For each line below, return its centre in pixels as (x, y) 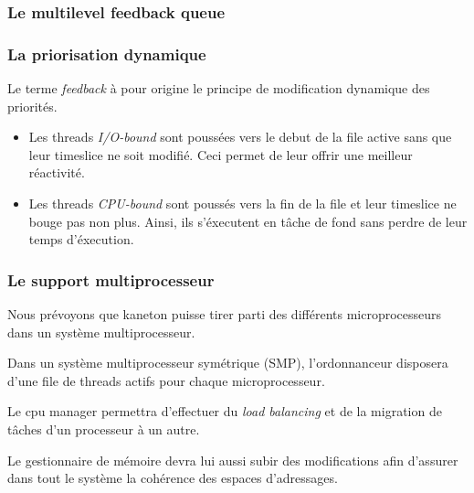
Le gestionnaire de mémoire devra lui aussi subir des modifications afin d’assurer (233, 460)
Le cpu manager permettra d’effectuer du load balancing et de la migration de (225, 411)
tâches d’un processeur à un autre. (104, 429)
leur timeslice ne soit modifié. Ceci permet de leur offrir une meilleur (221, 154)
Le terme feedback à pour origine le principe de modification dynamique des (219, 88)
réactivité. (57, 172)
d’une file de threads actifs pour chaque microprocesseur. (166, 380)
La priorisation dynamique (107, 54)
